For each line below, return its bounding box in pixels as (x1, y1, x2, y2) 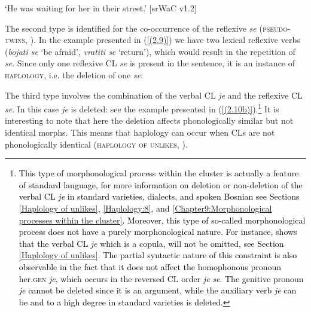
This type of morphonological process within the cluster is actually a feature (19, 167, 299, 179)
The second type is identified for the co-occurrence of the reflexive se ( (5, 22, 263, 34)
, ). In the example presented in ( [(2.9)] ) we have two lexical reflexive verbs (25, 33, 300, 46)
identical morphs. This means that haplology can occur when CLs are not (5, 126, 275, 138)
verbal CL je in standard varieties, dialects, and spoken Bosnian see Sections (19, 190, 300, 203)
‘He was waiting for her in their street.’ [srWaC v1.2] (5, 2, 197, 14)
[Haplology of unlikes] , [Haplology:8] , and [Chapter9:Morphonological (19, 201, 272, 214)
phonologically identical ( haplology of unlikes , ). (5, 137, 188, 150)
